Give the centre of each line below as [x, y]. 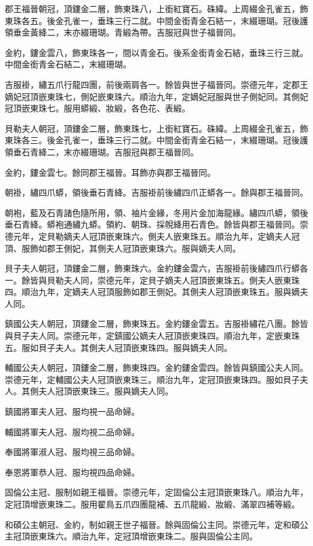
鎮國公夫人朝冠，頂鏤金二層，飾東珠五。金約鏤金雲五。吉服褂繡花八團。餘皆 [156, 324]
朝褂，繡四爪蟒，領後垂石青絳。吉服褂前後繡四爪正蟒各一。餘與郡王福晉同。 [156, 192]
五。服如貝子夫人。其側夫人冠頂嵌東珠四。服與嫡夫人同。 [119, 347]
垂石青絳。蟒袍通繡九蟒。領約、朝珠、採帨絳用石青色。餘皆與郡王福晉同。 [152, 224]
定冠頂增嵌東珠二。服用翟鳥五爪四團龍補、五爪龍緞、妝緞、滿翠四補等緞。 [152, 504]
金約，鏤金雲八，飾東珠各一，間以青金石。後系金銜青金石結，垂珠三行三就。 [156, 52]
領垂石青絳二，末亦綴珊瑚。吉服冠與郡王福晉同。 [102, 151]
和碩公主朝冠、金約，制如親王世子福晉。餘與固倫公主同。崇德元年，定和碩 [152, 524]
